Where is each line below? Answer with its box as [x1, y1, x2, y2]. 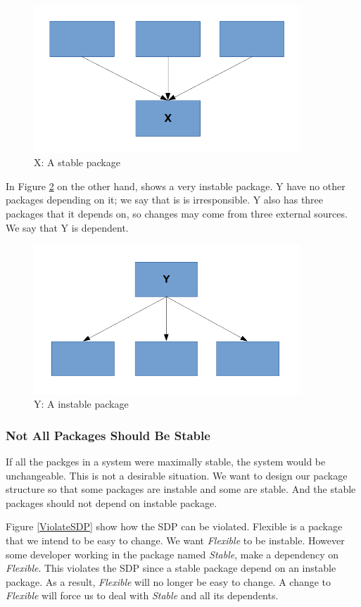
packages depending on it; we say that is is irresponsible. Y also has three [6, 192, 324, 207]
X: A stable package [34, 155, 120, 170]
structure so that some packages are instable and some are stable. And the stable [6, 482, 356, 496]
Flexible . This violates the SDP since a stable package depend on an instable [6, 561, 336, 575]
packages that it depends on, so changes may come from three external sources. [6, 206, 348, 220]
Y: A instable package [34, 396, 129, 411]
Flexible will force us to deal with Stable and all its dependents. [6, 588, 279, 603]
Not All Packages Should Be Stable [6, 426, 210, 444]
